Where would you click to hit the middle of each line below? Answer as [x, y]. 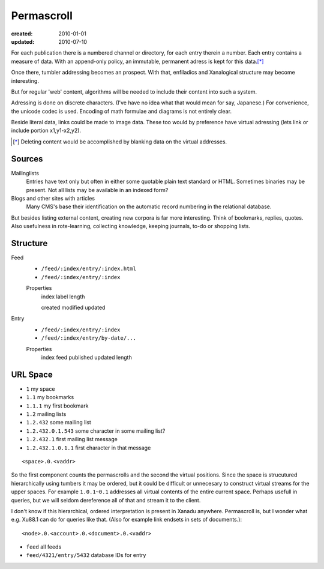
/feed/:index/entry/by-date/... [88, 338]
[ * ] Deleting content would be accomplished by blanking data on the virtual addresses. [120, 142]
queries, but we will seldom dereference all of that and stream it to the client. [106, 500]
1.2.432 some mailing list [58, 423]
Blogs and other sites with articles [53, 198]
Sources [27, 159]
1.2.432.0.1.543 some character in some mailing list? [96, 431]
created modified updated [73, 307]
